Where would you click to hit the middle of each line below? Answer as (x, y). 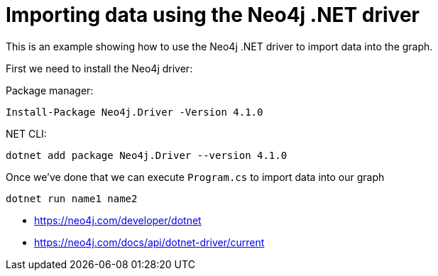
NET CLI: (26, 133)
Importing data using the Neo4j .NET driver (213, 15)
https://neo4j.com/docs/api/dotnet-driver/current (149, 242)
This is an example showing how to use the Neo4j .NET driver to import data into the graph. (219, 46)
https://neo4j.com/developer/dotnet (118, 220)
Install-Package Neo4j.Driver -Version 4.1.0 (135, 112)
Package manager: (50, 90)
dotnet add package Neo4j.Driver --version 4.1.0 (147, 155)
